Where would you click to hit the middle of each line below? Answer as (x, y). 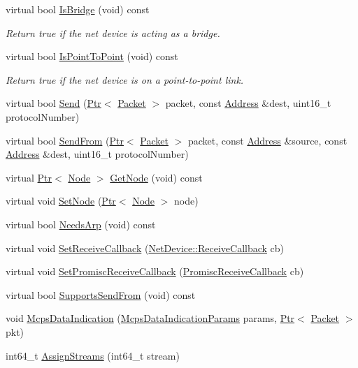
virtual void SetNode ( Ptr (61, 201)
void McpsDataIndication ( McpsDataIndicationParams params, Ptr (150, 318)
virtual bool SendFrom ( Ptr (65, 140)
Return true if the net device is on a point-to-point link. (125, 79)
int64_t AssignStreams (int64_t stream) (93, 355)
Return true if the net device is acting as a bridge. (113, 32)
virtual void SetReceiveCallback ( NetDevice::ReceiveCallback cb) (145, 248)
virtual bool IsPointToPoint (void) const (92, 56)
